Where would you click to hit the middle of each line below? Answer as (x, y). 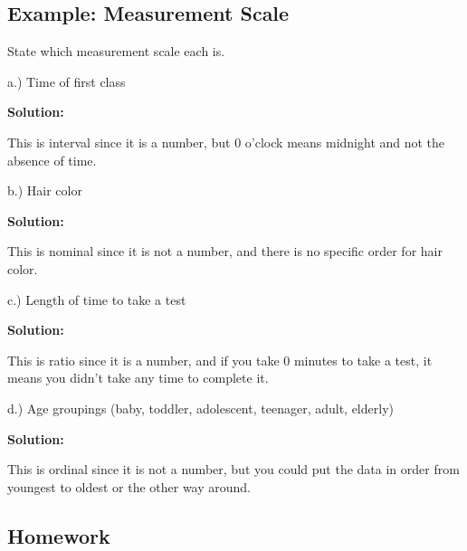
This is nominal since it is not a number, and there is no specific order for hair (225, 251)
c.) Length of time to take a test (97, 299)
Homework (59, 535)
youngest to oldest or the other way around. (129, 486)
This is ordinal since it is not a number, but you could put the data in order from (233, 469)
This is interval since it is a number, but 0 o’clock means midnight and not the (226, 142)
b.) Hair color (45, 190)
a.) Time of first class (67, 81)
